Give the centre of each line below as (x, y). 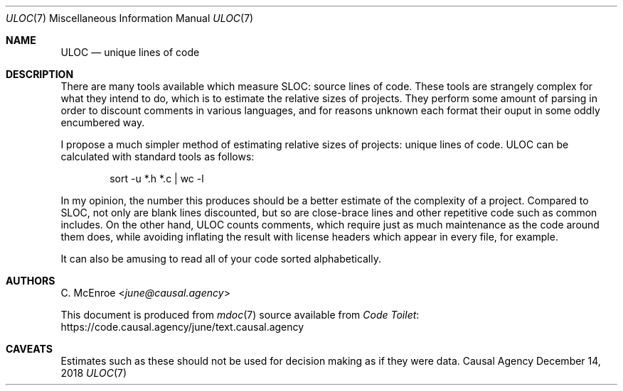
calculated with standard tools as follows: (158, 156)
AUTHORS (31, 281)
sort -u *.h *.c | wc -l (157, 178)
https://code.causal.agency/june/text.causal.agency (182, 327)
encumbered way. (103, 122)
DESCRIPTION (40, 74)
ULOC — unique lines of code (130, 52)
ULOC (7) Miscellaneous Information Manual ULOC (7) (130, 18)
